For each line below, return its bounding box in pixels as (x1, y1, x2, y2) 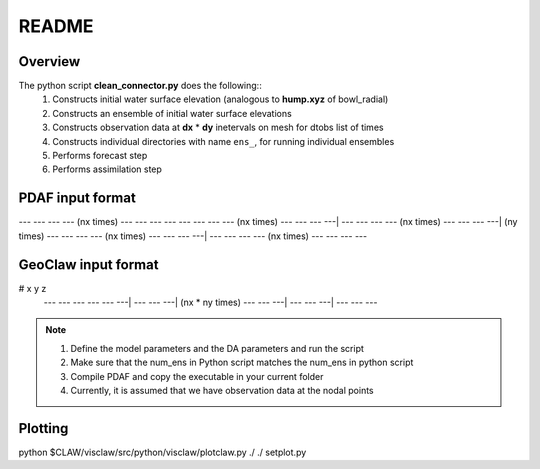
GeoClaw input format (18, 256, 159, 273)
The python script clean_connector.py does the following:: (18, 80, 262, 92)
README (18, 15, 94, 37)
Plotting (18, 420, 69, 437)
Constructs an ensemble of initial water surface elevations (52, 107, 292, 119)
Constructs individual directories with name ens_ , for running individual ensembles (52, 135, 395, 147)
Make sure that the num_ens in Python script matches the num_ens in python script (70, 356, 414, 369)
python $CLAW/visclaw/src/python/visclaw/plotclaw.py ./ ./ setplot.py (18, 446, 307, 458)
